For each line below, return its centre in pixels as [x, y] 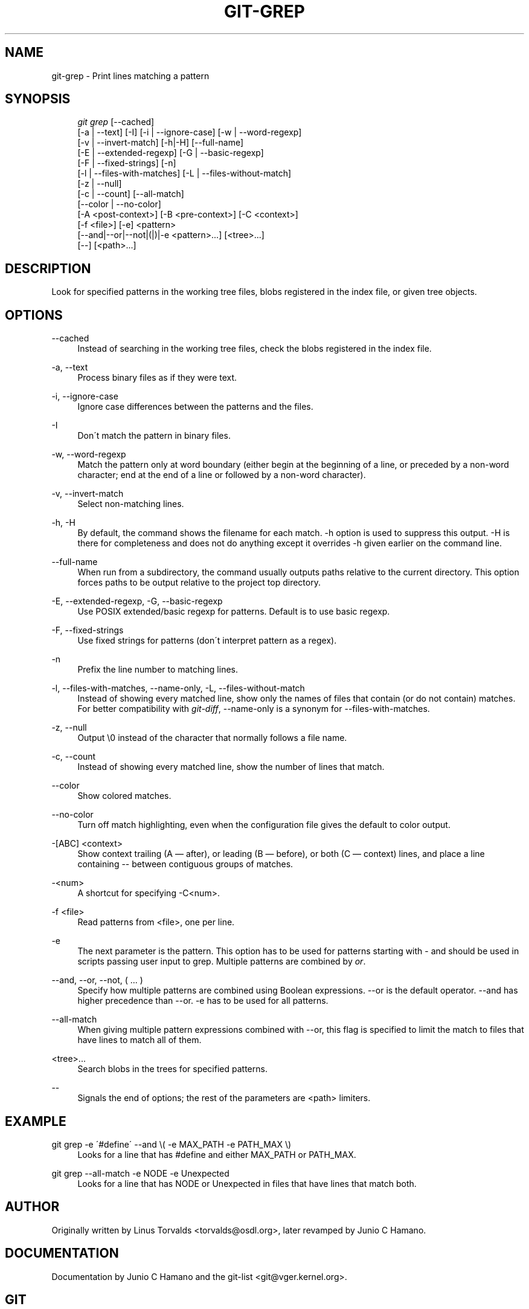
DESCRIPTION [48, 268]
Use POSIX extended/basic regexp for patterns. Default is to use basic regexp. [234, 612]
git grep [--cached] [116, 122]
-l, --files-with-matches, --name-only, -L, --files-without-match [178, 688]
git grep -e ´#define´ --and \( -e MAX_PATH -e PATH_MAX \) [172, 1144]
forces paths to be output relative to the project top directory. [199, 583]
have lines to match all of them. [139, 1040]
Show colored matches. [124, 796]
